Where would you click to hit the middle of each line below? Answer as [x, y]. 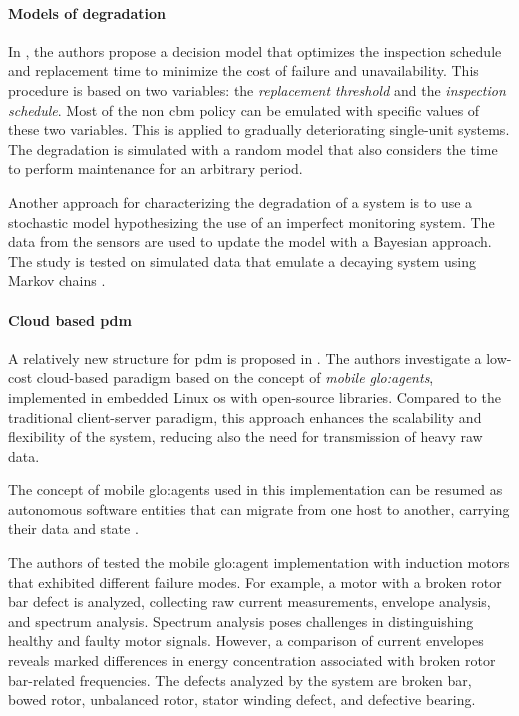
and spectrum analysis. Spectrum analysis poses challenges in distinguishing [241, 620]
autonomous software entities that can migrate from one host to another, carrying [259, 508]
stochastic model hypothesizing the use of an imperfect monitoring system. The [251, 221]
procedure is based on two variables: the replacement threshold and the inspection [257, 89]
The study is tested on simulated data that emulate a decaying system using [242, 260]
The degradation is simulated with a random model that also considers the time [253, 148]
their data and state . [73, 528]
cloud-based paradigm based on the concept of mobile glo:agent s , [235, 377]
